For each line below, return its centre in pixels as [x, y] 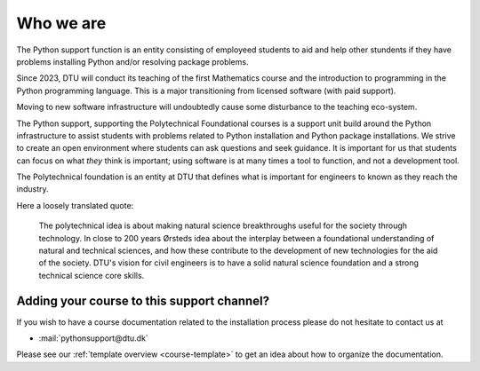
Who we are [61, 23]
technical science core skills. [92, 275]
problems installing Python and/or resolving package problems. [132, 61]
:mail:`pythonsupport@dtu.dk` [93, 338]
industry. [32, 189]
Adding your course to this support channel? [143, 300]
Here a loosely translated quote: [75, 205]
